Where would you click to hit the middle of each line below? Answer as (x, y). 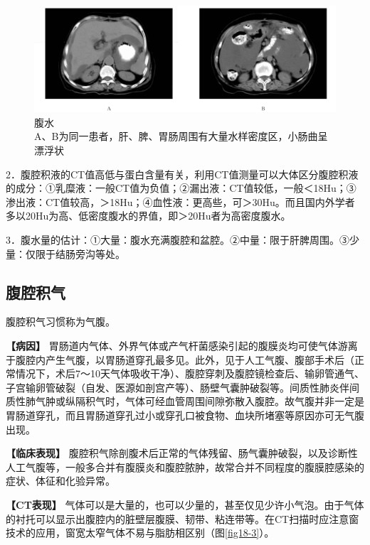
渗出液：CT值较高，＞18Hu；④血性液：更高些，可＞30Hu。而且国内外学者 (180, 201)
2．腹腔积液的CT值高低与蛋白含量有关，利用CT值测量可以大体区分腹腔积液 (182, 174)
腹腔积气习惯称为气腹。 (60, 322)
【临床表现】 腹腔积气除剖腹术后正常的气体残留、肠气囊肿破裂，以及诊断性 (182, 453)
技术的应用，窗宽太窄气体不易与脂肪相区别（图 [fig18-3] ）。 (140, 533)
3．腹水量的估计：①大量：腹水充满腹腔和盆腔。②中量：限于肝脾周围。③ (178, 240)
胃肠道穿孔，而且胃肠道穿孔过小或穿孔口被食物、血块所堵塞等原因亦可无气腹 (185, 415)
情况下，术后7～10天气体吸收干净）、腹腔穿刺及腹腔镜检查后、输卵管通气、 (190, 373)
